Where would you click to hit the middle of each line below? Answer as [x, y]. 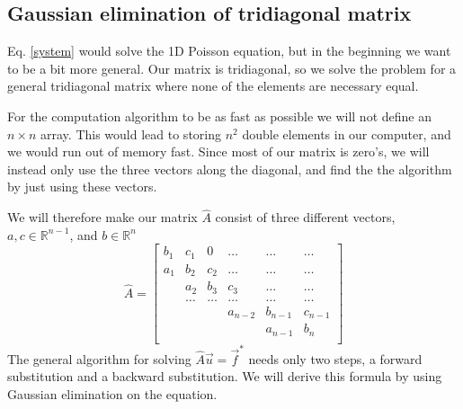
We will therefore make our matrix [102, 217]
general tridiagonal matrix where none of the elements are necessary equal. [213, 86]
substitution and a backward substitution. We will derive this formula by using [225, 376]
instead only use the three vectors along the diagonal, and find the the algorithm [230, 169]
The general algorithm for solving [99, 358]
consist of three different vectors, [305, 217]
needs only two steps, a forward [335, 358]
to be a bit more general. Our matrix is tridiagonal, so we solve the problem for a [232, 68]
